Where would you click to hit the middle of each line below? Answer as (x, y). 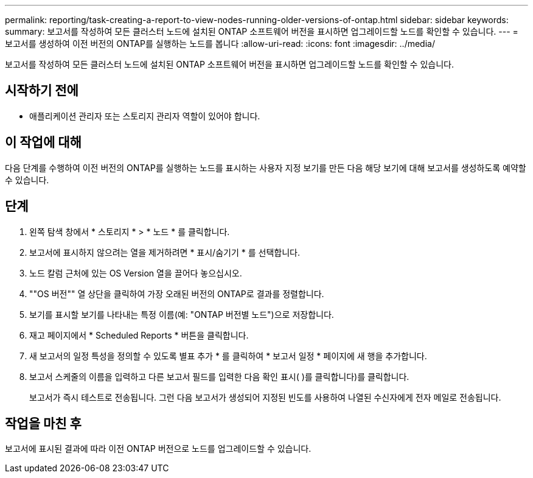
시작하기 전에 (42, 91)
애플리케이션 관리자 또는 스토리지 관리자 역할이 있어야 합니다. (145, 116)
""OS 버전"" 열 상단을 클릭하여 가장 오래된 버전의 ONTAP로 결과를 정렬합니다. (177, 293)
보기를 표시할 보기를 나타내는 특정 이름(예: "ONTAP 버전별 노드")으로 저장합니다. (182, 314)
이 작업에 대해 (43, 142)
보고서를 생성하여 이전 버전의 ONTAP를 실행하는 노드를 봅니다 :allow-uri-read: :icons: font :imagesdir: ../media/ (220, 44)
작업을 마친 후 (43, 423)
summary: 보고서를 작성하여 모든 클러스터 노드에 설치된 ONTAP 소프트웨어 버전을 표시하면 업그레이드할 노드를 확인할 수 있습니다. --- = (262, 31)
